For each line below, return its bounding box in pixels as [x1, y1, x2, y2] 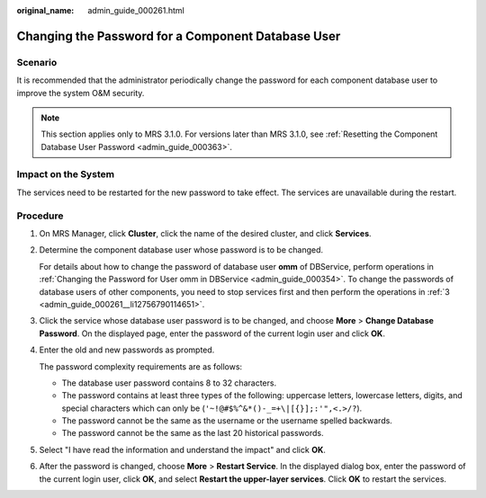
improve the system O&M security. [16, 87, 145, 98]
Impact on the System [16, 168, 115, 181]
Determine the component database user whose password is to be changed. [39, 245, 324, 255]
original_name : [16, 5, 75, 15]
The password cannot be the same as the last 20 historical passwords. [61, 428, 324, 439]
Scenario [16, 56, 58, 68]
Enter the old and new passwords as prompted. [39, 344, 215, 355]
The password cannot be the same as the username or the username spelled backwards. [61, 415, 393, 426]
